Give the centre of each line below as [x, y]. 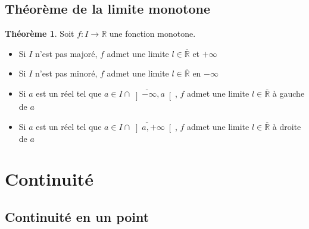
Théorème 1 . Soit [40, 34]
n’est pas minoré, [66, 73]
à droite [287, 126]
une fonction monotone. [152, 34]
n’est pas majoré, [66, 53]
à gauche [288, 93]
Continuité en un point [77, 216]
